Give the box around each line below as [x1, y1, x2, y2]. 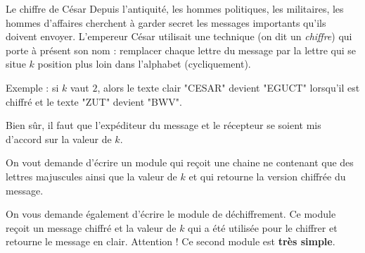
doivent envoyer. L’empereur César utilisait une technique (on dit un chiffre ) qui [6, 29, 352, 44]
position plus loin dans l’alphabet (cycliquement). [37, 56, 251, 71]
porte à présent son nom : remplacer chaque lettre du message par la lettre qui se [6, 42, 356, 57]
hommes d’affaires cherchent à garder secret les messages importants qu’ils [6, 15, 326, 30]
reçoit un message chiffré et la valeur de [6, 220, 177, 235]
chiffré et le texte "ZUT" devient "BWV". [6, 94, 182, 109]
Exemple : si [6, 80, 59, 94]
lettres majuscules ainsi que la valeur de [6, 168, 177, 183]
